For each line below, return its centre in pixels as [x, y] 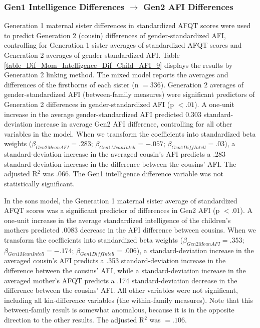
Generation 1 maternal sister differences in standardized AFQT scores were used [127, 25]
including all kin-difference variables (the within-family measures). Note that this [128, 300]
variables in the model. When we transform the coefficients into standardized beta [130, 133]
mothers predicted [32, 230]
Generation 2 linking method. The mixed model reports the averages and [116, 75]
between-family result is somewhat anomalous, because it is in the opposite [119, 310]
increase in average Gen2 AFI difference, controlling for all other [134, 124]
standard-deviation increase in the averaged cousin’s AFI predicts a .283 [115, 154]
